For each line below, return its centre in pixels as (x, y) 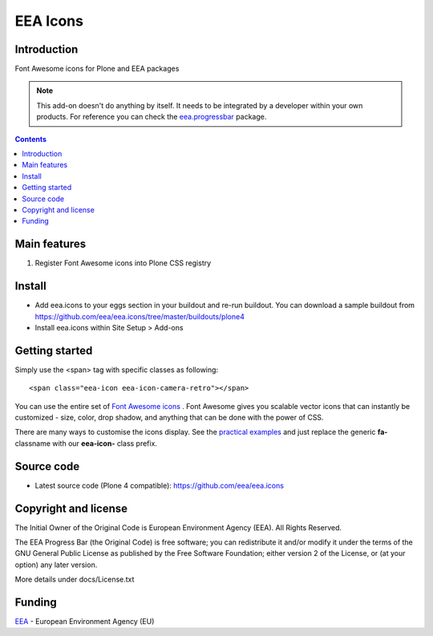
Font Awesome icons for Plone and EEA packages (97, 69)
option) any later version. (56, 565)
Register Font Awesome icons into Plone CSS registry (123, 263)
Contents (31, 139)
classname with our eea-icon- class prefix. (86, 443)
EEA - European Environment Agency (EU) (85, 622)
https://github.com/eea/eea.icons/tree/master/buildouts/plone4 (140, 316)
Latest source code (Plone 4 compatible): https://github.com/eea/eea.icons (160, 485)
